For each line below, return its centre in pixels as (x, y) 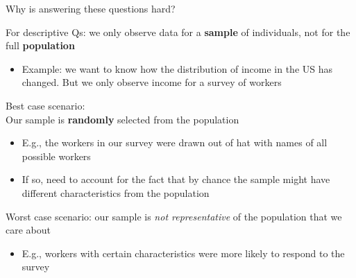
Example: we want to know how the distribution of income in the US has (177, 68)
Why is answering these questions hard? (91, 8)
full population (40, 45)
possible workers (56, 156)
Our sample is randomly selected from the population (122, 119)
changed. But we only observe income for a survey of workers (152, 82)
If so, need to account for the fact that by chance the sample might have (176, 179)
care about (28, 230)
